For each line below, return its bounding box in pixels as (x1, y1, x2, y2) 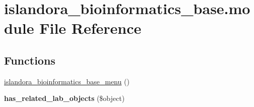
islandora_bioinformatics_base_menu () (4, 76, 130, 86)
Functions (4, 52, 55, 68)
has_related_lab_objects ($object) (4, 93, 125, 103)
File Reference (39, 18, 142, 38)
